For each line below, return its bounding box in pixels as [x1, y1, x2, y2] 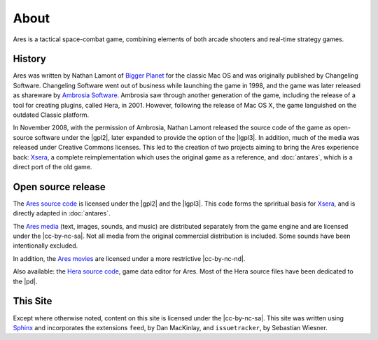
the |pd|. [13, 277, 38, 285]
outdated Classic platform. [13, 111, 90, 119]
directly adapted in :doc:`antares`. [13, 209, 111, 218]
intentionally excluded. [13, 241, 78, 250]
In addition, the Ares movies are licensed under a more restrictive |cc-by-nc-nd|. [13, 254, 246, 262]
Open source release [13, 180, 106, 192]
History [13, 53, 47, 65]
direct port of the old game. [13, 162, 92, 171]
